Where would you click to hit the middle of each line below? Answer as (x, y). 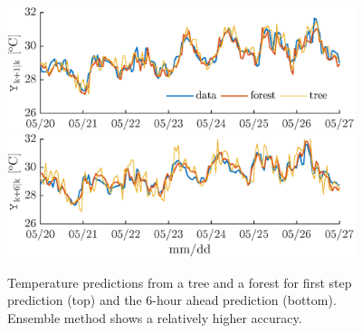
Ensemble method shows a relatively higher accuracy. (155, 317)
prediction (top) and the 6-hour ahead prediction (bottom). (172, 300)
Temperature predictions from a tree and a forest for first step (180, 282)
